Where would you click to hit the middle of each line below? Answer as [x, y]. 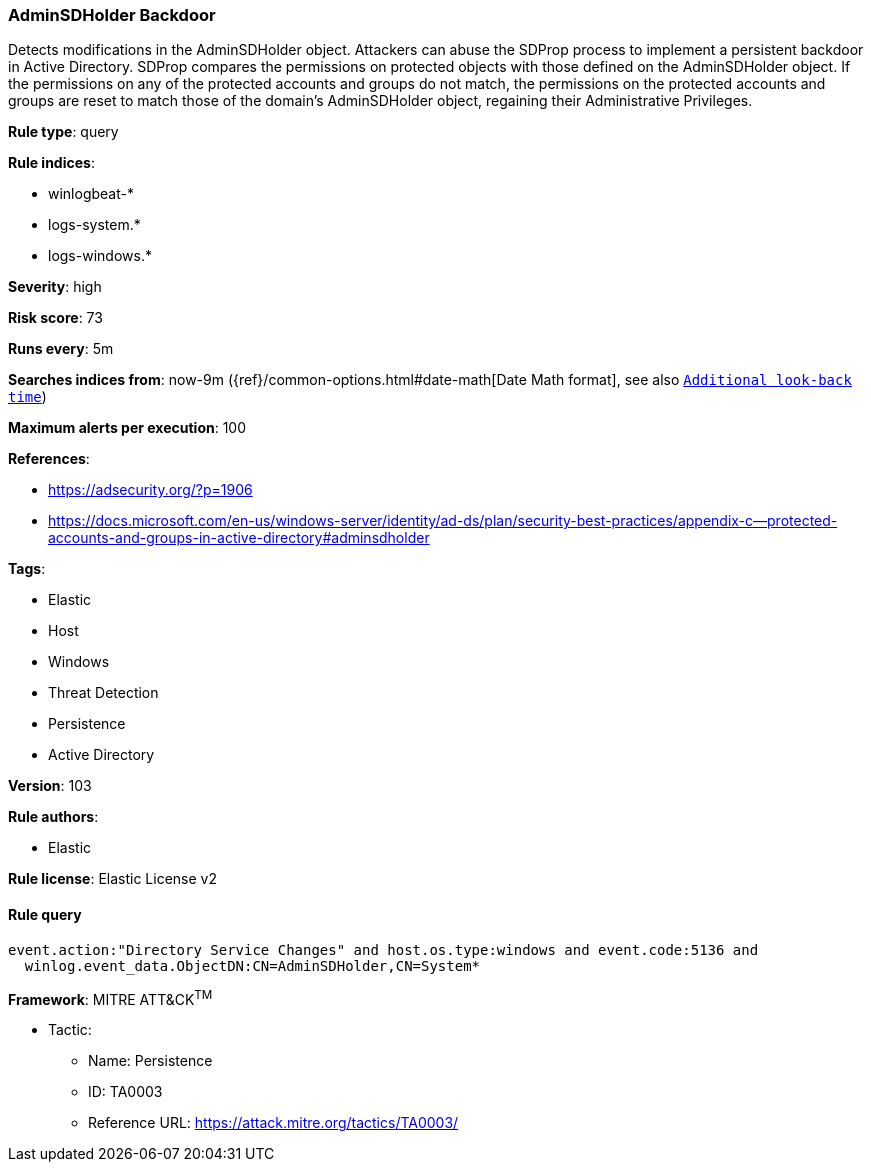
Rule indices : [51, 163]
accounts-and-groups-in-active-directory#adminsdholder [239, 538]
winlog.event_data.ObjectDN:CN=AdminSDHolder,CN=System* [252, 965]
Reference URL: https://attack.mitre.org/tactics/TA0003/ [273, 1123]
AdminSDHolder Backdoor [112, 15]
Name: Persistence [150, 1061]
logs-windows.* [100, 256]
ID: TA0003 [125, 1092]
